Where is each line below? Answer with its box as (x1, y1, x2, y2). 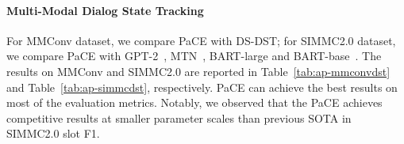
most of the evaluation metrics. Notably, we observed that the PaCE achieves (6, 94, 383, 111)
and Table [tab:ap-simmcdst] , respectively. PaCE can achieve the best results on (6, 78, 398, 95)
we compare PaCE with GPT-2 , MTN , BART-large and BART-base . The (6, 47, 382, 64)
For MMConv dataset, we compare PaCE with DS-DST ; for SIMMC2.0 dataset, (6, 32, 396, 48)
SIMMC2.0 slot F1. (6, 125, 100, 142)
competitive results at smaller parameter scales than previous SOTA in (6, 109, 352, 126)
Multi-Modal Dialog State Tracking (6, 2, 204, 18)
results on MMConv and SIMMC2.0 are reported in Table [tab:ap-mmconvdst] (6, 63, 391, 79)
